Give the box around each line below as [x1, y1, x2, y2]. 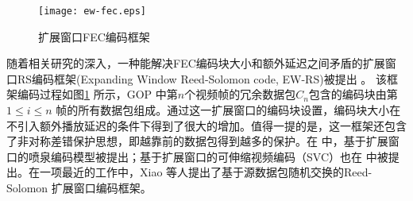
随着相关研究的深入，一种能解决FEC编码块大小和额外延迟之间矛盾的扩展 [6, 55, 385, 72]
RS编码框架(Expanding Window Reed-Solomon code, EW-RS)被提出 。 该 [17, 70, 387, 87]
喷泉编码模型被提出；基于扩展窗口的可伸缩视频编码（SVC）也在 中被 [28, 148, 388, 164]
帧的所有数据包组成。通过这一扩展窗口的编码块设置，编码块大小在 [56, 102, 401, 118]
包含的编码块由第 [308, 86, 398, 102]
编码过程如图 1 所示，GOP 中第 [17, 86, 178, 102]
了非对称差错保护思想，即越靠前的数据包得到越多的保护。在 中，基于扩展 [6, 133, 388, 149]
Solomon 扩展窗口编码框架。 [6, 180, 152, 195]
